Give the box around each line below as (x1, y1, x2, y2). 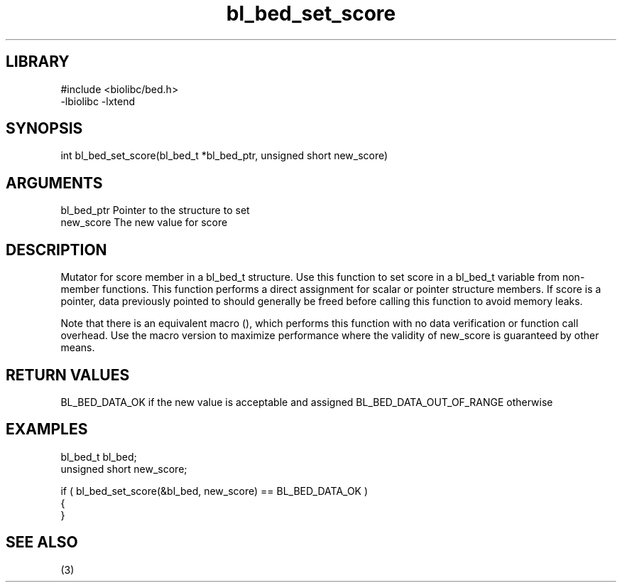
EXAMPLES (6, 420, 88, 439)
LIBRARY (6, 53, 70, 71)
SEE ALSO (6, 533, 78, 552)
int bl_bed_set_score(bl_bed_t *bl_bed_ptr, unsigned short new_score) (60, 149, 388, 162)
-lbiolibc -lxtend (60, 95, 136, 107)
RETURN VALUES (6, 365, 130, 384)
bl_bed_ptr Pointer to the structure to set (60, 204, 250, 217)
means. (60, 341, 95, 354)
